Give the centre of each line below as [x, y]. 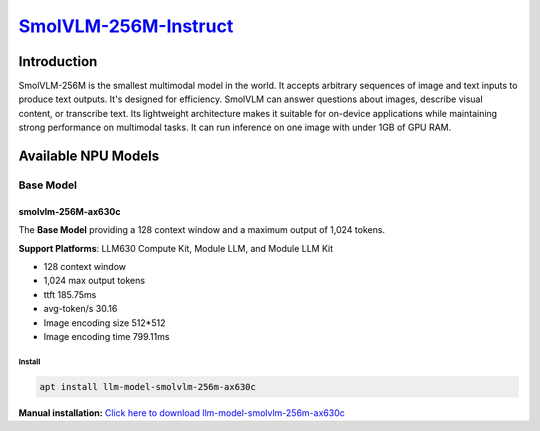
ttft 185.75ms [70, 294]
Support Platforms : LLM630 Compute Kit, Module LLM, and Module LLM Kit [176, 248]
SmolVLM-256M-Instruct [126, 26]
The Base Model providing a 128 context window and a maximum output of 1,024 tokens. [201, 230]
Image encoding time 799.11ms [106, 336]
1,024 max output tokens [94, 281]
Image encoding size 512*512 [104, 322]
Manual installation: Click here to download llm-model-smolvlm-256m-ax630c [181, 412]
